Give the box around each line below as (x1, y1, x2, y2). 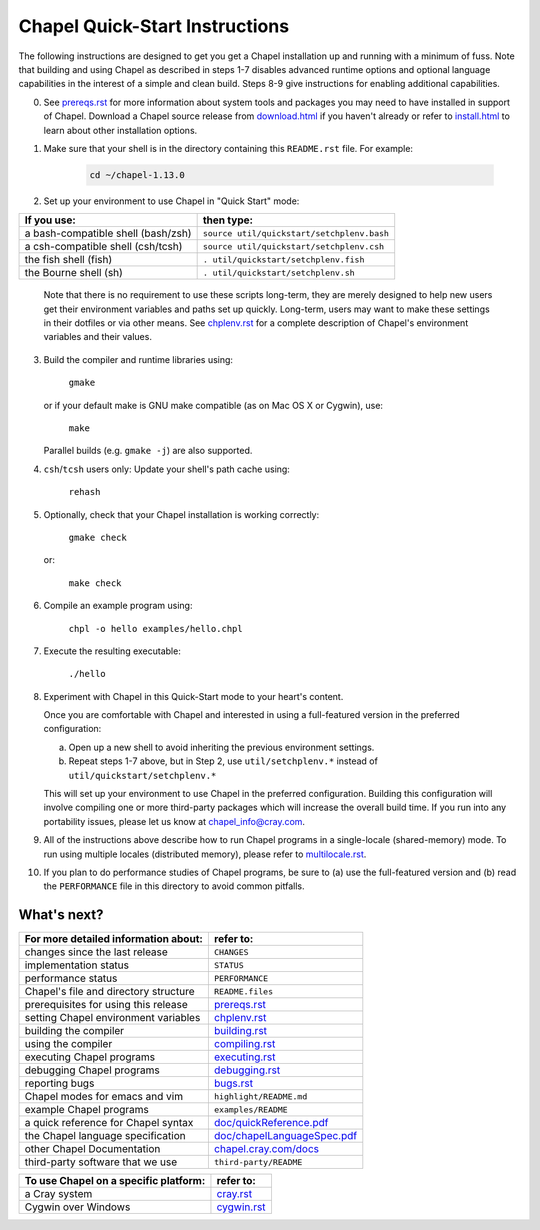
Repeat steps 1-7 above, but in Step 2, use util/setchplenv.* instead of (68, 755, 379, 767)
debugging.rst (213, 1063, 281, 1077)
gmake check (68, 531, 127, 543)
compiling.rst (213, 1037, 276, 1051)
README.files (213, 986, 274, 997)
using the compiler (24, 1037, 113, 1051)
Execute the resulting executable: (43, 645, 182, 657)
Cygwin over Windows (24, 1200, 131, 1214)
